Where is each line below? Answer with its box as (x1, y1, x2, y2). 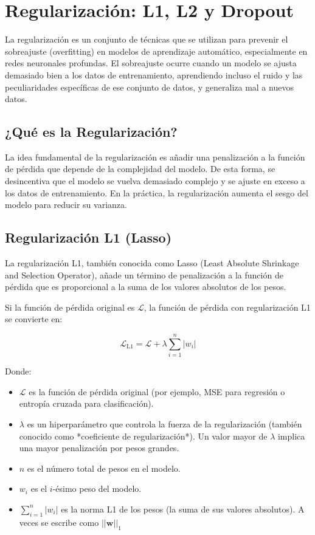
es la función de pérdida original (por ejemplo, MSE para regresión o (29, 385, 285, 398)
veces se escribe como (19, 516, 99, 528)
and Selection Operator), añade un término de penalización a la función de (5, 268, 283, 281)
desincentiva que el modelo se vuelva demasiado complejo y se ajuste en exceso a (5, 174, 305, 187)
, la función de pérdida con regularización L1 (144, 300, 311, 313)
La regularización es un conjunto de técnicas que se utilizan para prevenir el (5, 33, 288, 46)
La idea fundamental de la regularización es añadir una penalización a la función (5, 150, 305, 163)
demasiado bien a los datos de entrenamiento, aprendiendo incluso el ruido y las (5, 68, 303, 81)
